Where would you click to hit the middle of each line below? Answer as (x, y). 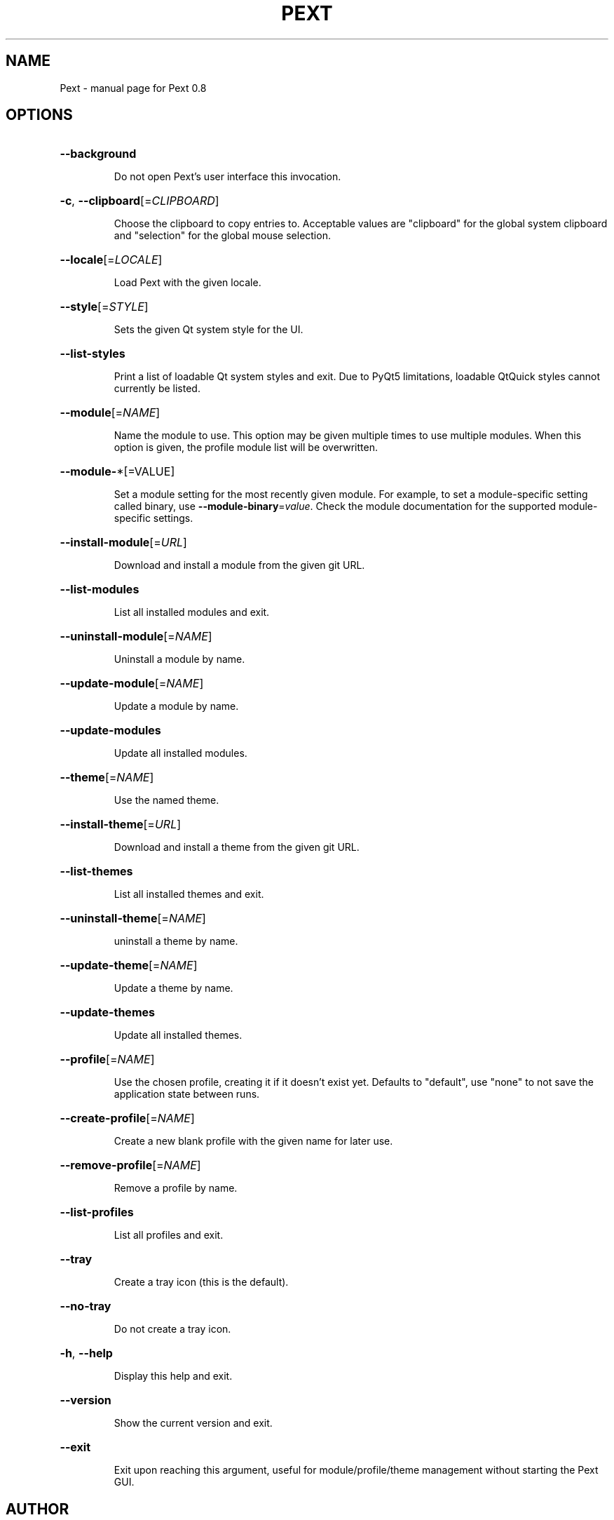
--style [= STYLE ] (104, 307)
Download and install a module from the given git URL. (239, 565)
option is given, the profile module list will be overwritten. (246, 448)
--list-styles (93, 354)
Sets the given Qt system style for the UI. (209, 330)
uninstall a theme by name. (176, 941)
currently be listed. (157, 389)
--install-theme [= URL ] (121, 825)
